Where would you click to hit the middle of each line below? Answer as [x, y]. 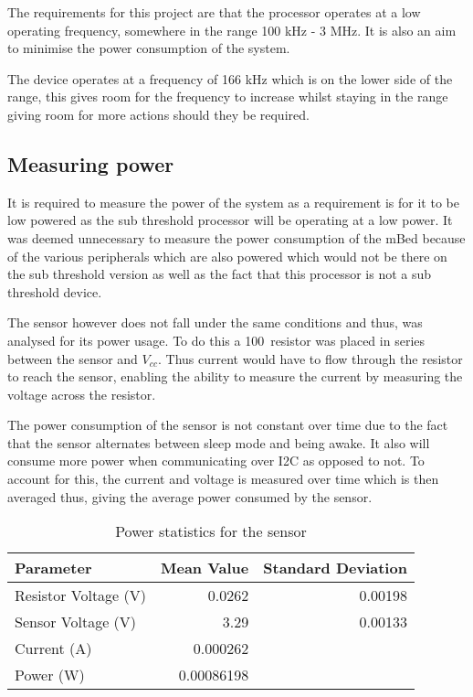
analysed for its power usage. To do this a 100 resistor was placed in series [216, 340]
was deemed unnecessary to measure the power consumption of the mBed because [236, 237]
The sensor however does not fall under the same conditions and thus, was [215, 322]
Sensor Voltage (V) [76, 622]
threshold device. [55, 291]
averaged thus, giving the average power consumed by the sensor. [190, 496]
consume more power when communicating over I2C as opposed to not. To [216, 461]
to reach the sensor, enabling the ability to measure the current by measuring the [235, 376]
